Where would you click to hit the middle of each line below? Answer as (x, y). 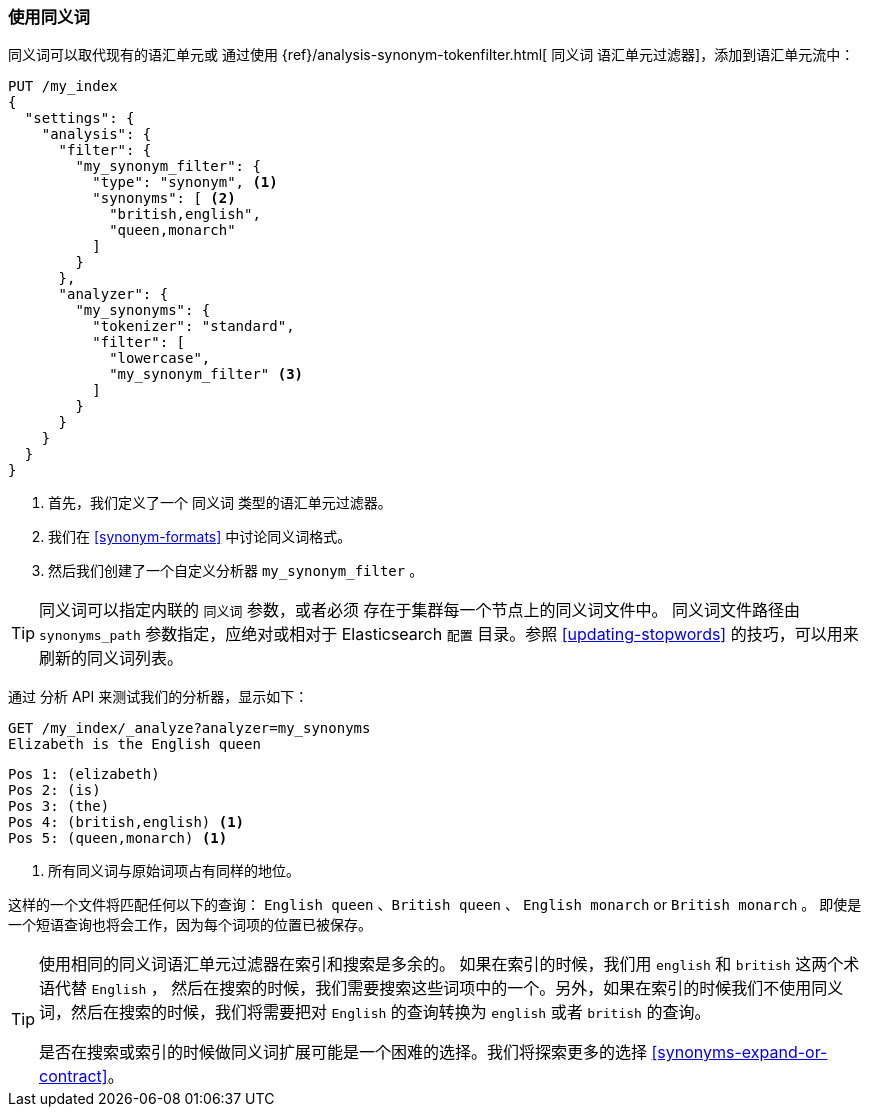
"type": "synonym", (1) (185, 182)
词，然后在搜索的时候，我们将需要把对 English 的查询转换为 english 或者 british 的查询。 (375, 1012)
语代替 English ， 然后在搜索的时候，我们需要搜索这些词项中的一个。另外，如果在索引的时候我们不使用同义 (441, 988)
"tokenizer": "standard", (193, 326)
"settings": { (79, 118)
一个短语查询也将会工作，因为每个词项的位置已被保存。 (190, 925)
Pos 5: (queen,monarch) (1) (118, 838)
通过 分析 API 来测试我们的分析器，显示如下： (158, 697)
